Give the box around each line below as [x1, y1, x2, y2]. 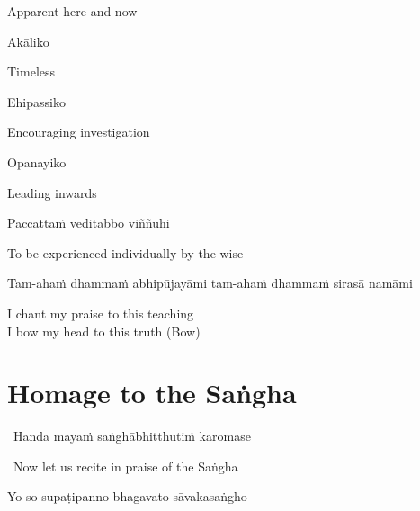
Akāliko [7, 31, 49, 50]
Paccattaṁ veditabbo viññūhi [7, 213, 170, 232]
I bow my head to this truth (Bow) [7, 321, 201, 340]
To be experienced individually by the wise [7, 243, 244, 262]
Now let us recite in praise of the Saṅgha [13, 456, 238, 475]
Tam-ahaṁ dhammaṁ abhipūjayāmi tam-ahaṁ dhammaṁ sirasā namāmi [7, 273, 413, 292]
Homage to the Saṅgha [7, 374, 297, 411]
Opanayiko [7, 152, 67, 171]
